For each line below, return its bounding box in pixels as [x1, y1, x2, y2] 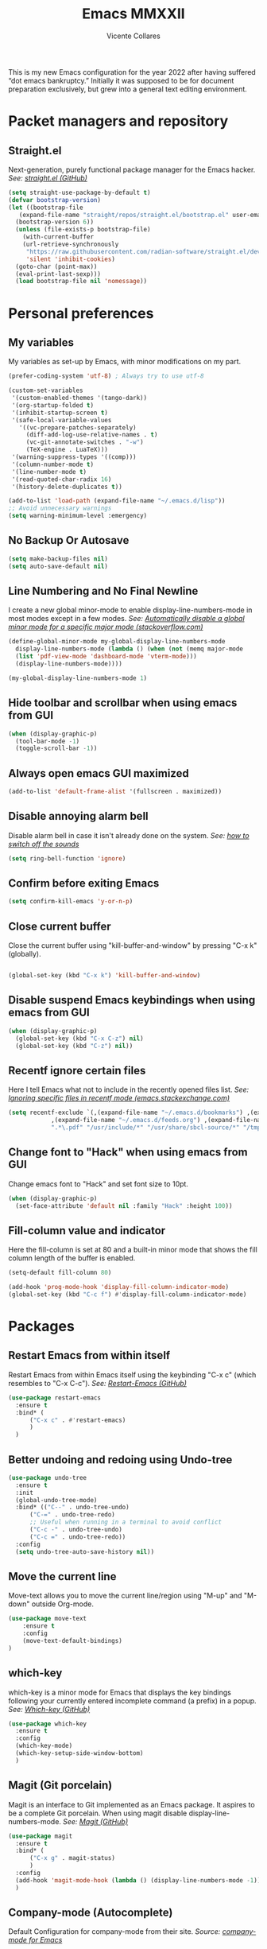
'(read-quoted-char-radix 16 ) [11, 475, 112, 483]
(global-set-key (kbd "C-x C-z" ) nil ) [15, 1035, 145, 1042]
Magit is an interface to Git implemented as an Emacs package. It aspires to [8, 1800, 256, 1809]
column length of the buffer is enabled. [8, 1253, 136, 1263]
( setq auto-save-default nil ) [8, 562, 109, 570]
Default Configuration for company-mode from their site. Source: [8, 1927, 221, 1936]
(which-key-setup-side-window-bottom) [15, 1749, 145, 1757]
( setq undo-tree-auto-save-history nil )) [15, 1547, 155, 1555]
